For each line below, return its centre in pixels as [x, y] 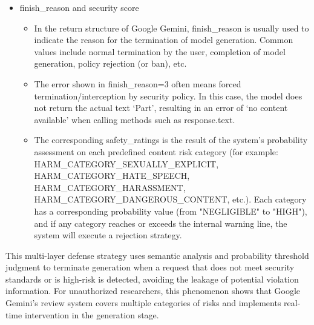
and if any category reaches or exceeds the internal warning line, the [161, 223]
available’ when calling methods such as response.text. [135, 119]
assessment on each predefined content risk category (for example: [156, 151]
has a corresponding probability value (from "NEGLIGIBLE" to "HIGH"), [171, 211]
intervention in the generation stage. [92, 314]
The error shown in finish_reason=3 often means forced [138, 83]
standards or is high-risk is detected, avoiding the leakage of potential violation [152, 279]
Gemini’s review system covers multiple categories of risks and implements [143, 303]
